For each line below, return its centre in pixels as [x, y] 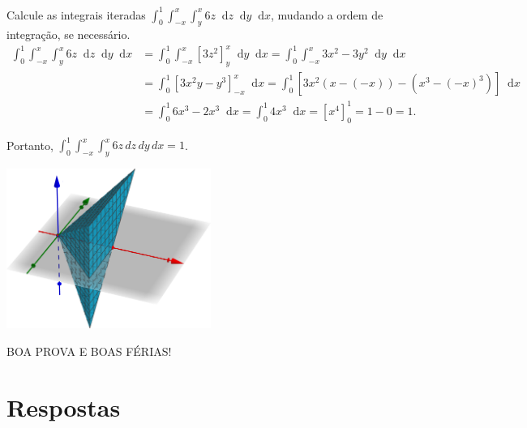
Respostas [64, 407]
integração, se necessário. [69, 34]
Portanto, [30, 145]
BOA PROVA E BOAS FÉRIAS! [89, 351]
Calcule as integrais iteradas [76, 14]
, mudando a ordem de [327, 14]
